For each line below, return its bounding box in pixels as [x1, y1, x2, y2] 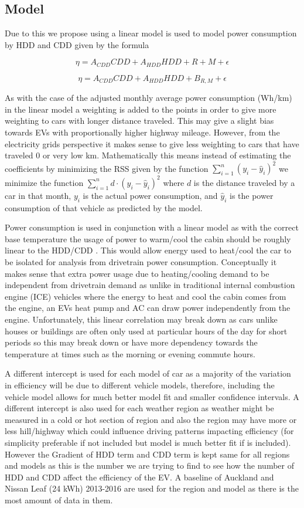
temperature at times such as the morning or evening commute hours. [5, 347, 255, 360]
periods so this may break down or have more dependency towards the [5, 336, 258, 348]
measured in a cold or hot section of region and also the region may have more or [5, 413, 297, 425]
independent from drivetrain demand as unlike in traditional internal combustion [5, 279, 295, 291]
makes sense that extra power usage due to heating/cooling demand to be [5, 267, 269, 279]
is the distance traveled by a [193, 176, 295, 188]
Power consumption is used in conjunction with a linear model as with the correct [5, 221, 299, 233]
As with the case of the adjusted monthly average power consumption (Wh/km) [5, 92, 292, 104]
